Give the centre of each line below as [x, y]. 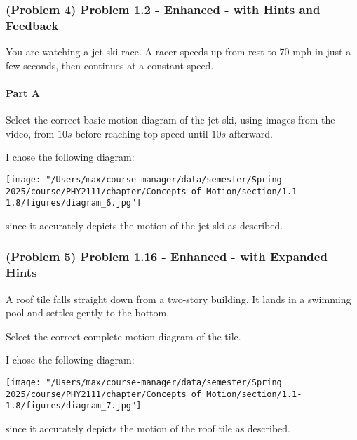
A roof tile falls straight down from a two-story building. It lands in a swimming [178, 299]
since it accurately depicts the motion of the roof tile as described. [148, 428]
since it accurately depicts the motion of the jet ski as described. [144, 225]
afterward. [251, 133]
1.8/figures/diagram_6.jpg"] [74, 203]
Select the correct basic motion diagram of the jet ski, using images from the [170, 120]
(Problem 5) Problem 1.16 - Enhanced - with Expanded [167, 256]
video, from [30, 133]
